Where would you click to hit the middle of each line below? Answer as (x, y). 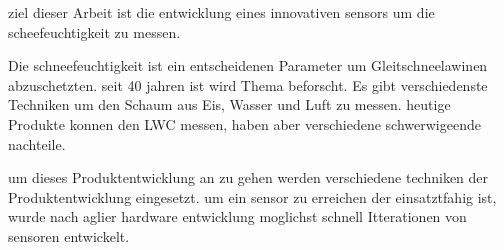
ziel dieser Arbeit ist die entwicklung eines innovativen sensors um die (221, 12)
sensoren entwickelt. (69, 235)
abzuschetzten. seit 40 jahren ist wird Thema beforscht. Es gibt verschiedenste (248, 84)
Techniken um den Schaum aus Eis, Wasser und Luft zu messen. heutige (229, 104)
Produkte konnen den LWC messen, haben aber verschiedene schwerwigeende (244, 123)
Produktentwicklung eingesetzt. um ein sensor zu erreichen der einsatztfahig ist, (252, 196)
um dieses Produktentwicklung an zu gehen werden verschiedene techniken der (248, 177)
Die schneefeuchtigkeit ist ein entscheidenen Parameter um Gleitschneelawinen (248, 65)
